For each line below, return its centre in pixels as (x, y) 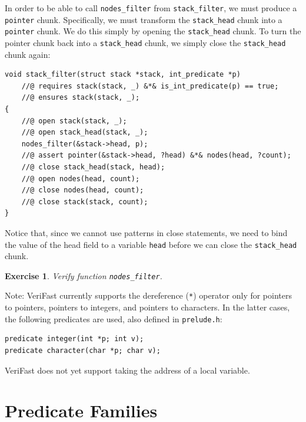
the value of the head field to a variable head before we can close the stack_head (151, 244)
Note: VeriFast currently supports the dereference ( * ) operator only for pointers (148, 295)
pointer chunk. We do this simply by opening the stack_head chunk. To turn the (153, 31)
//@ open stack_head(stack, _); (85, 133)
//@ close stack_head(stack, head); (93, 167)
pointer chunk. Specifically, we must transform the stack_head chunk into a (144, 19)
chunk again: (28, 54)
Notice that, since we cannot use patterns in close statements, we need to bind (146, 232)
